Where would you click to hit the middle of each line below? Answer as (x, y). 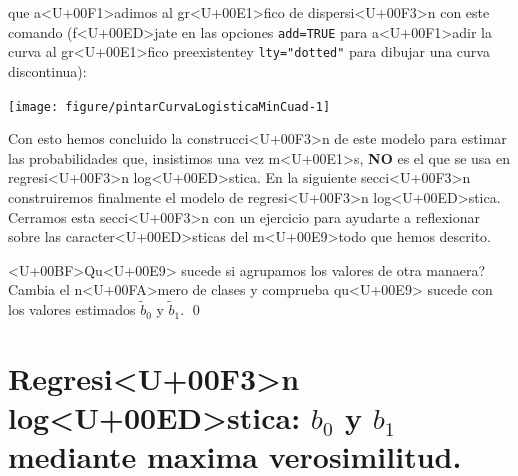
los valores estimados (72, 309)
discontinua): (47, 70)
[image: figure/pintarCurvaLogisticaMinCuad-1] (169, 106)
